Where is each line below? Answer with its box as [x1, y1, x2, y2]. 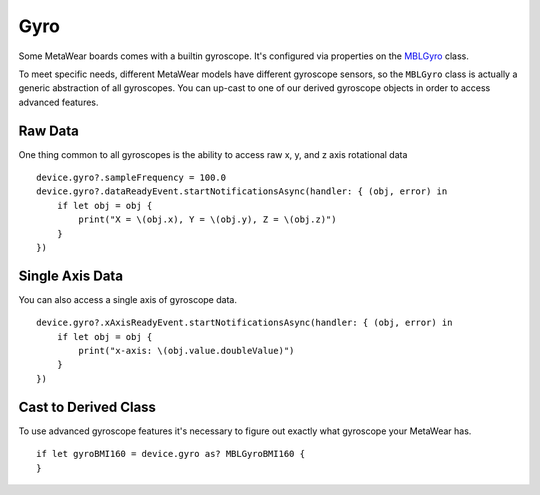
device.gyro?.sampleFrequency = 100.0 [36, 172, 227, 184]
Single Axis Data [18, 267, 124, 284]
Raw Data [18, 122, 80, 139]
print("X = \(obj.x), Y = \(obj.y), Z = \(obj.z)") [78, 214, 337, 225]
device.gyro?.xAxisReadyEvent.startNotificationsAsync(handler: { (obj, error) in [36, 317, 453, 329]
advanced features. [18, 96, 99, 108]
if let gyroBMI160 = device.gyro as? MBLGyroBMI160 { [36, 448, 305, 460]
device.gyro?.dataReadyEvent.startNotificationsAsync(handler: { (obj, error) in [36, 186, 448, 197]
